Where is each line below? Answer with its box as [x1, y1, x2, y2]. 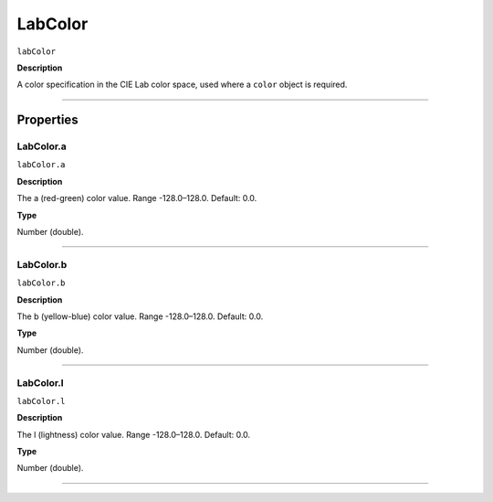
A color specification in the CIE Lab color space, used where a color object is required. [16, 79, 348, 91]
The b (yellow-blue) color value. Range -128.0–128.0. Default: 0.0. [16, 311, 264, 322]
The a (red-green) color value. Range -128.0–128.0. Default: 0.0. [16, 193, 257, 204]
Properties [16, 112, 79, 128]
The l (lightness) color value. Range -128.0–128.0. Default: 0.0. [16, 429, 251, 440]
